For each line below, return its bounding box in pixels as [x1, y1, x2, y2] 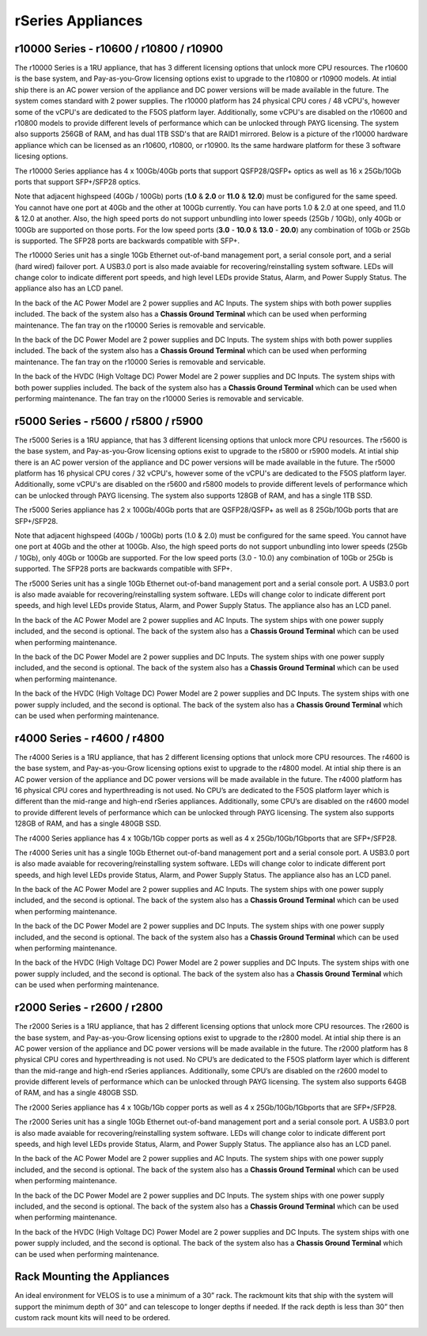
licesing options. [14, 151, 69, 161]
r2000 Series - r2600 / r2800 [14, 1001, 164, 1015]
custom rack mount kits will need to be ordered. [14, 1313, 171, 1323]
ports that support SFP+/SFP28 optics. [14, 176, 142, 186]
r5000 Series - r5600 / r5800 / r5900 [14, 414, 203, 427]
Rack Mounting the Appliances [14, 1270, 170, 1284]
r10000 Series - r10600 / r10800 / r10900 [14, 42, 224, 55]
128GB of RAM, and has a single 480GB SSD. [14, 819, 161, 829]
